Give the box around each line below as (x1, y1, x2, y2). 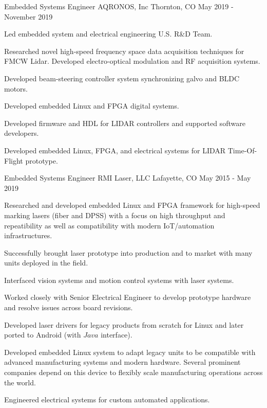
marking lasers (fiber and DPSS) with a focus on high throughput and (4, 209, 225, 220)
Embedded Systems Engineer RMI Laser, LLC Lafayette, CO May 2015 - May (4, 172, 251, 183)
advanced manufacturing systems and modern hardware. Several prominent (4, 357, 241, 367)
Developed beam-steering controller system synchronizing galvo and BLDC (4, 73, 240, 83)
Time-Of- (227, 145, 257, 155)
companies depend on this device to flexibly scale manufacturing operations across (4, 367, 263, 378)
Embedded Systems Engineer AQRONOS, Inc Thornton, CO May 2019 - (4, 1, 234, 11)
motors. (4, 83, 28, 94)
